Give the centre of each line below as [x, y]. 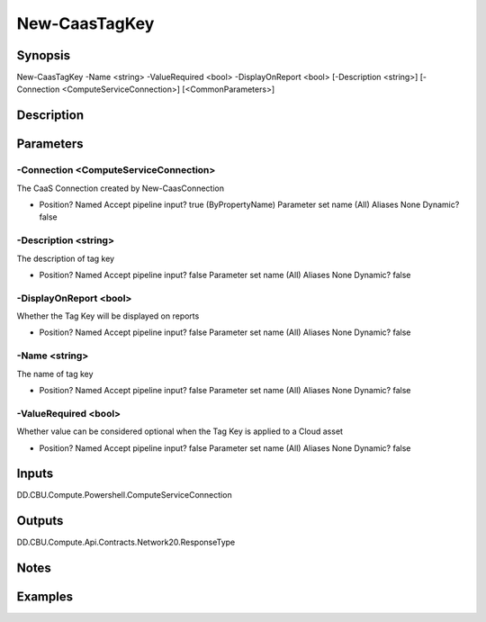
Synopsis [44, 55]
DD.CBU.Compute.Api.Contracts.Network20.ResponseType [126, 542]
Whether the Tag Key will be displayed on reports [108, 316]
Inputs [35, 474]
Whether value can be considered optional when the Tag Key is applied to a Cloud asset [180, 431]
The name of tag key [55, 374]
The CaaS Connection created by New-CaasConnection [121, 188]
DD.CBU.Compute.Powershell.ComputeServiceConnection [125, 495]
